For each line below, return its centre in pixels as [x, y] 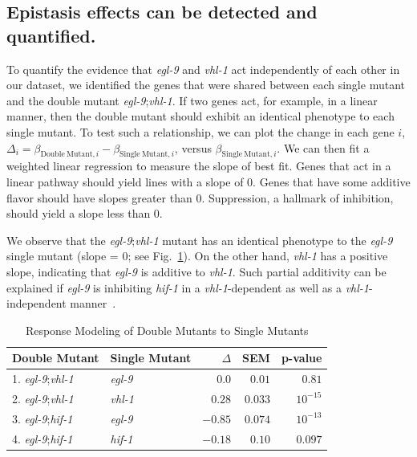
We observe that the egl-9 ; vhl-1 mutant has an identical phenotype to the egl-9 [200, 240]
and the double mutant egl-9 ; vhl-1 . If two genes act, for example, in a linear [192, 100]
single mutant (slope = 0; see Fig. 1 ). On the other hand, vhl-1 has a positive [197, 256]
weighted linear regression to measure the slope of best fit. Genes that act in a [199, 166]
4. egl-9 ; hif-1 [43, 438]
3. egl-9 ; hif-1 [43, 418]
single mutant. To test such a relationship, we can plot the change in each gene [200, 131]
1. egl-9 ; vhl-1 [43, 379]
